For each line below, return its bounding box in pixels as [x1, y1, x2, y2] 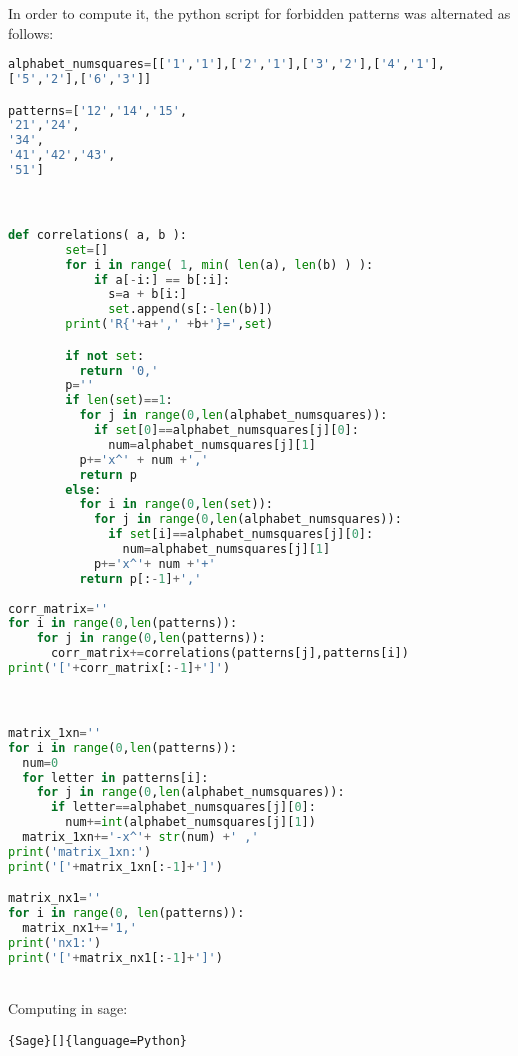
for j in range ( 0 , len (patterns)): [36, 631, 266, 646]
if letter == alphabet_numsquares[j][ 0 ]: [50, 800, 316, 815]
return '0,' [79, 363, 159, 378]
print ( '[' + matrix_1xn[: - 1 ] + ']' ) [8, 859, 223, 874]
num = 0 [22, 755, 59, 770]
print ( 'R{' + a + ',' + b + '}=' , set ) [65, 317, 274, 332]
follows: [8, 22, 54, 43]
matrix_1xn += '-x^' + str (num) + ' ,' [22, 830, 259, 845]
